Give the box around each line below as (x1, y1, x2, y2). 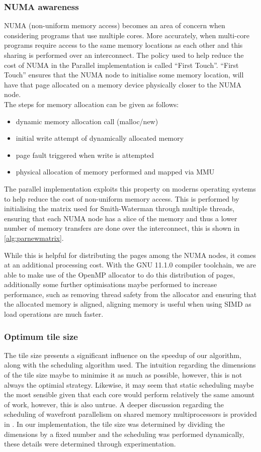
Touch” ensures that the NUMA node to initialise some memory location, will (4, 69, 244, 80)
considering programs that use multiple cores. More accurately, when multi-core (4, 30, 249, 40)
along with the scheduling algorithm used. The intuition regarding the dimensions (4, 359, 256, 370)
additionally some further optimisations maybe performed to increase (4, 279, 217, 290)
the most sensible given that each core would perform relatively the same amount (4, 389, 255, 400)
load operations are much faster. (4, 309, 104, 319)
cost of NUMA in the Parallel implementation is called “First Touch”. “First (4, 59, 239, 70)
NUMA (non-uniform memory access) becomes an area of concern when (4, 20, 225, 31)
